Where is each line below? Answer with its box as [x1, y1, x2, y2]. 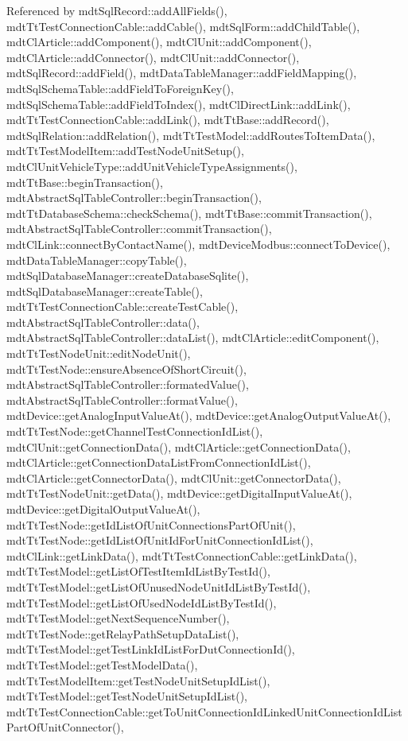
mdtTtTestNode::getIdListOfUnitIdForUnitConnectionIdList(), [6, 532, 313, 549]
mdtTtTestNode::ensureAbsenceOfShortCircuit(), [6, 360, 247, 377]
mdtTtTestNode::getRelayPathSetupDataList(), [6, 625, 239, 642]
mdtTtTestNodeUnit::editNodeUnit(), [6, 345, 191, 362]
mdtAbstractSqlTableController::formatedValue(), [6, 376, 249, 393]
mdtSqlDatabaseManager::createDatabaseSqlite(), [6, 267, 249, 284]
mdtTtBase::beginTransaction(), [6, 173, 163, 190]
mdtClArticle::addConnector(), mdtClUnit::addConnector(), [6, 48, 300, 65]
